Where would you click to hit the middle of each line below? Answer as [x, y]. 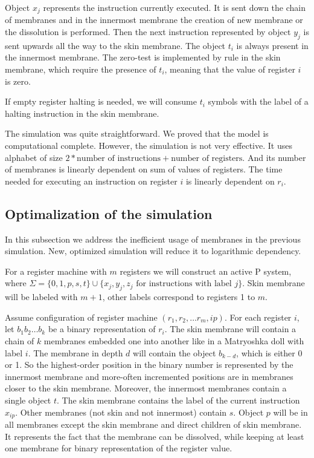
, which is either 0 [269, 352]
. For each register [258, 317]
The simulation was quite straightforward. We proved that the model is [137, 133]
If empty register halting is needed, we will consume [101, 101]
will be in [290, 412]
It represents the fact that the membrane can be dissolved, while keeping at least [155, 436]
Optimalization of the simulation [109, 213]
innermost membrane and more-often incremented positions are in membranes [149, 376]
